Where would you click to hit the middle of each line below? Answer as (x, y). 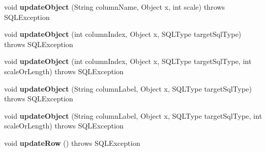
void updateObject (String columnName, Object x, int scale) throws (115, 7)
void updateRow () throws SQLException (72, 143)
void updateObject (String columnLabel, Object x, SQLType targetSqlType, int (133, 115)
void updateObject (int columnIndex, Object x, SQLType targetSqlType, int (128, 61)
